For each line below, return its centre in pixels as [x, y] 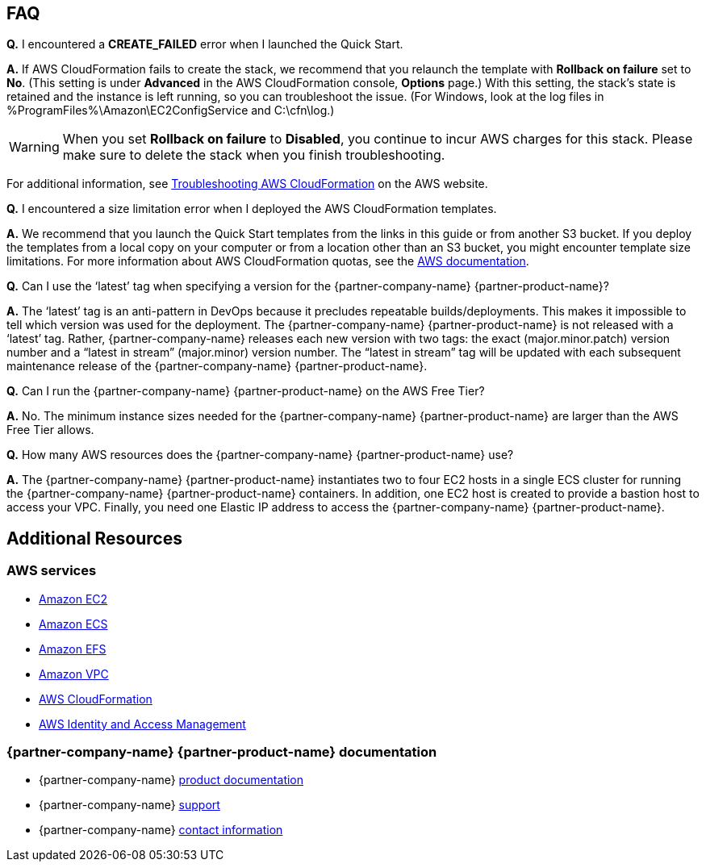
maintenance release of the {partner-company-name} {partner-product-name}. [217, 366]
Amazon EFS [73, 649]
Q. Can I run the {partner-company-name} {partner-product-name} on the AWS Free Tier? [246, 391]
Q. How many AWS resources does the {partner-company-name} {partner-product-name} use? [260, 455]
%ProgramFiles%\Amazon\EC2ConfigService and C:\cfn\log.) [171, 111]
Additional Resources [94, 538]
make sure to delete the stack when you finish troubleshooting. [254, 155]
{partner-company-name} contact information [161, 830]
